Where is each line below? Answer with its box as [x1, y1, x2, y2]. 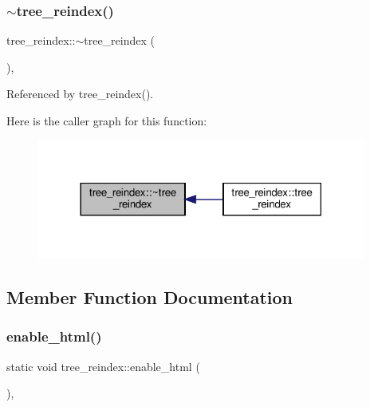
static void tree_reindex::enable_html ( [6, 358, 200, 374]
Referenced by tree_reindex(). [6, 85, 154, 102]
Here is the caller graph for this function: [6, 113, 207, 128]
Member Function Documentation [6, 284, 293, 309]
